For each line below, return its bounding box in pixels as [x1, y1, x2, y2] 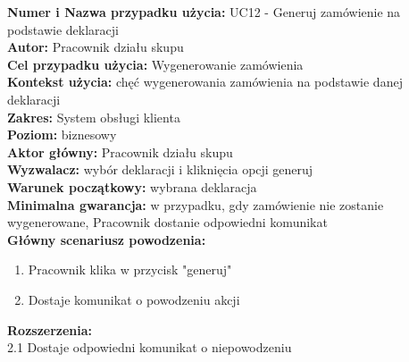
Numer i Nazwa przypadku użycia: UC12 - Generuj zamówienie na [7, 3, 401, 21]
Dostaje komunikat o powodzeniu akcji [28, 290, 240, 308]
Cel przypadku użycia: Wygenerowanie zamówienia [7, 55, 304, 73]
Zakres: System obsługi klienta [7, 107, 180, 126]
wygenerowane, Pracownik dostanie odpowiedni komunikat [7, 213, 328, 232]
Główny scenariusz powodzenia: [7, 230, 206, 248]
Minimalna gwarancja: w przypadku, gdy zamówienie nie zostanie [7, 195, 384, 214]
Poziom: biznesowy [7, 125, 117, 144]
